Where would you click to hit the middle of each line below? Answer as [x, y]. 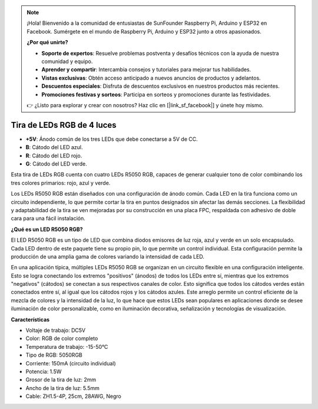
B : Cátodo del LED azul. [54, 147]
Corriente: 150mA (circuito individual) [71, 363]
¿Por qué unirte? [47, 42]
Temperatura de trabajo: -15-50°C [67, 347]
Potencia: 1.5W [44, 371]
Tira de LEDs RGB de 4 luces [64, 125]
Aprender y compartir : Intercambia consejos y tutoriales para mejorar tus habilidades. [146, 70]
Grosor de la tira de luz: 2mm [61, 380]
